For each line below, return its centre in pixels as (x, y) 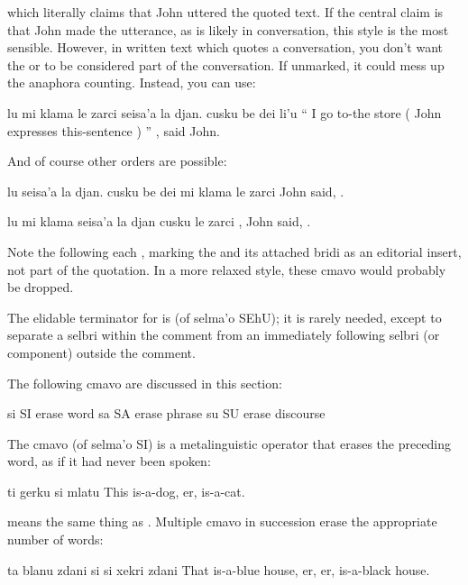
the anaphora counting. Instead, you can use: (132, 82)
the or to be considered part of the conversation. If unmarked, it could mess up (226, 64)
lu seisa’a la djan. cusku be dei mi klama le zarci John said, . (176, 191)
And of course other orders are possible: (117, 161)
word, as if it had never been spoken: (109, 461)
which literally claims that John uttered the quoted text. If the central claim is (225, 12)
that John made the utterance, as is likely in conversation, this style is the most (228, 29)
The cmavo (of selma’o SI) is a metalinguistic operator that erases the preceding (229, 443)
